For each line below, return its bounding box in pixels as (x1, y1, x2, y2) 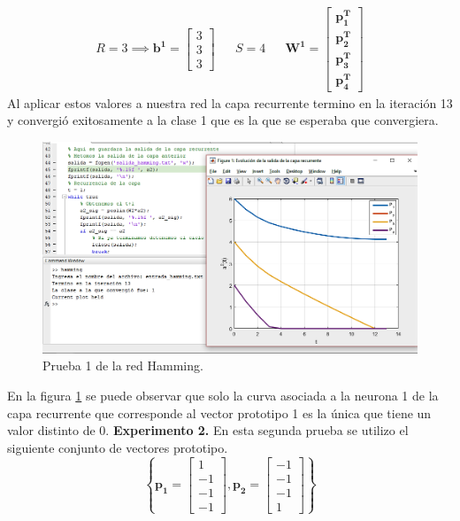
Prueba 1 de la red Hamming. (42, 356, 203, 375)
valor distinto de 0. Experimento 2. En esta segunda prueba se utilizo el (7, 421, 409, 439)
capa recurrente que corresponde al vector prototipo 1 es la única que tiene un (7, 403, 432, 422)
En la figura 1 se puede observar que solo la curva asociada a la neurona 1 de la (7, 385, 439, 404)
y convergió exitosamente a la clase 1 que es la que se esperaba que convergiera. (7, 111, 439, 129)
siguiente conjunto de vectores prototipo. (7, 438, 228, 456)
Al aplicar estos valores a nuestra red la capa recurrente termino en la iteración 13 (7, 93, 453, 112)
